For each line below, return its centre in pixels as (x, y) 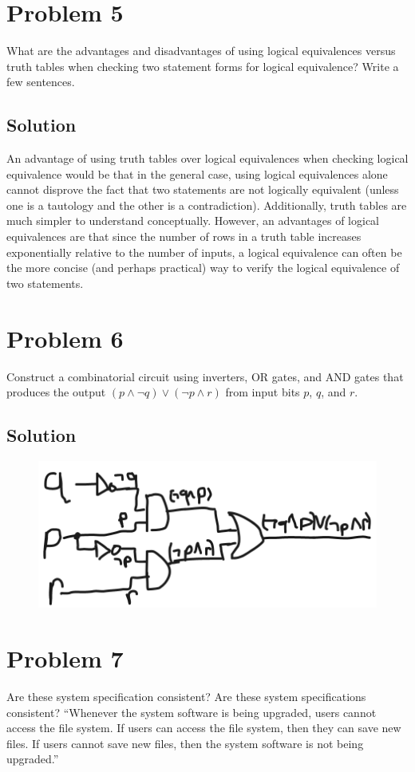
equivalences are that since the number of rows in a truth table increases (184, 236)
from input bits (263, 392)
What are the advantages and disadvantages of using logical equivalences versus (201, 51)
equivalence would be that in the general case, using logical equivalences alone (197, 173)
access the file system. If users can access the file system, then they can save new (204, 728)
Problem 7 (65, 658)
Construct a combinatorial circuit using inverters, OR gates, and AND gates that (205, 376)
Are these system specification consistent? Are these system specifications (186, 696)
